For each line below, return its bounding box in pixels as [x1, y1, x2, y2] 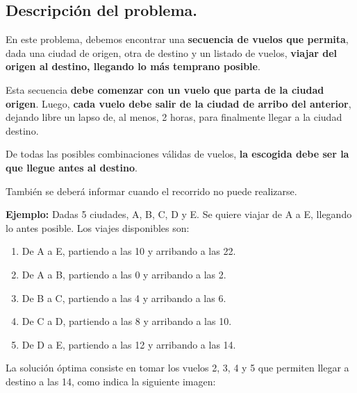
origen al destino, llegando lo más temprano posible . [6, 59, 260, 74]
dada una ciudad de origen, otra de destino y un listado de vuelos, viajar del [6, 45, 338, 60]
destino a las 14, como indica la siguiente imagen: [6, 374, 216, 388]
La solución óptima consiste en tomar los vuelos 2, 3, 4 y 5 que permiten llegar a [6, 360, 349, 375]
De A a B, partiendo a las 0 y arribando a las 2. [22, 267, 226, 281]
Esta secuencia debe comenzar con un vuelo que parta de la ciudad [6, 82, 324, 97]
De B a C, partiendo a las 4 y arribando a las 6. [22, 290, 226, 305]
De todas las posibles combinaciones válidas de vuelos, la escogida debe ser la [6, 147, 349, 161]
